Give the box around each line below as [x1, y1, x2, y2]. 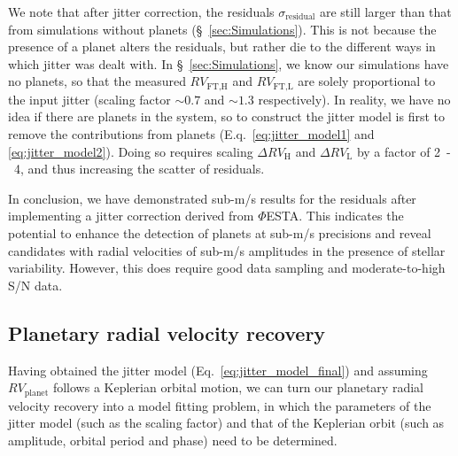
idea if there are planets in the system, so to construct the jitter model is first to [8, 107, 446, 126]
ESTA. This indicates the [266, 206, 404, 225]
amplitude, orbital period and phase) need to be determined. [8, 430, 338, 449]
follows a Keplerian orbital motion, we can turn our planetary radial [52, 378, 423, 397]
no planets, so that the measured [8, 72, 186, 90]
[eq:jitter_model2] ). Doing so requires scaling [8, 142, 253, 160]
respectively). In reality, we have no [258, 89, 451, 108]
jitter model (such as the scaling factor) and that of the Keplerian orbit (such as [8, 413, 445, 432]
